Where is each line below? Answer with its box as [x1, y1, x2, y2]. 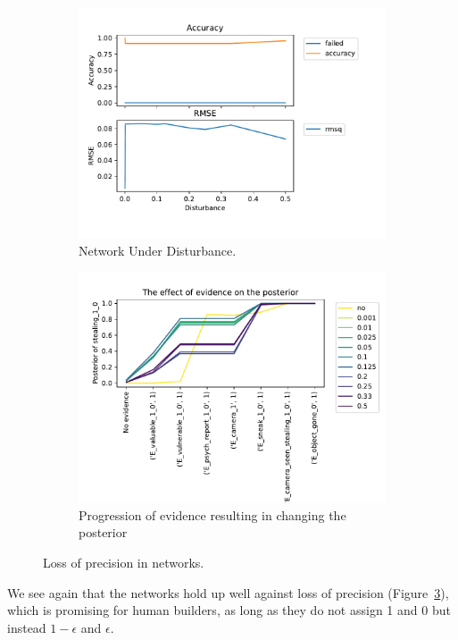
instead [7, 618, 46, 636]
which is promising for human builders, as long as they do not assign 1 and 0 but [7, 601, 451, 619]
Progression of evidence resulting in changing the [79, 505, 346, 524]
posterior [79, 523, 128, 542]
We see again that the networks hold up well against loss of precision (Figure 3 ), [7, 583, 449, 602]
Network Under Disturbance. [79, 240, 237, 259]
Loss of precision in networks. [43, 552, 204, 571]
